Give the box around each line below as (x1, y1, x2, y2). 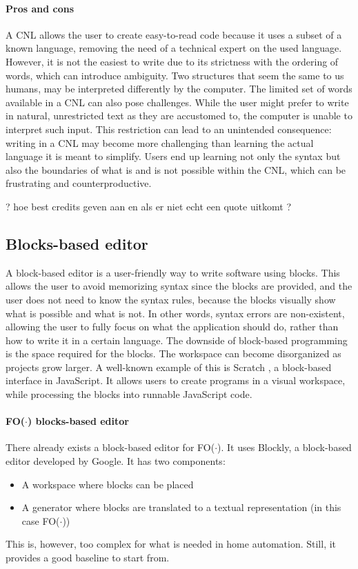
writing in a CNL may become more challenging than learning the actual (6, 135, 314, 150)
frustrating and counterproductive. (6, 176, 152, 190)
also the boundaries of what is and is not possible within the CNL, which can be (6, 162, 346, 177)
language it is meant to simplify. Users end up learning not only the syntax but (6, 149, 341, 163)
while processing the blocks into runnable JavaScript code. (6, 387, 252, 401)
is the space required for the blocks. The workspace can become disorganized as (6, 346, 341, 361)
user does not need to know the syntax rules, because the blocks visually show (6, 292, 336, 306)
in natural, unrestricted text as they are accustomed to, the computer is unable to (6, 108, 352, 123)
